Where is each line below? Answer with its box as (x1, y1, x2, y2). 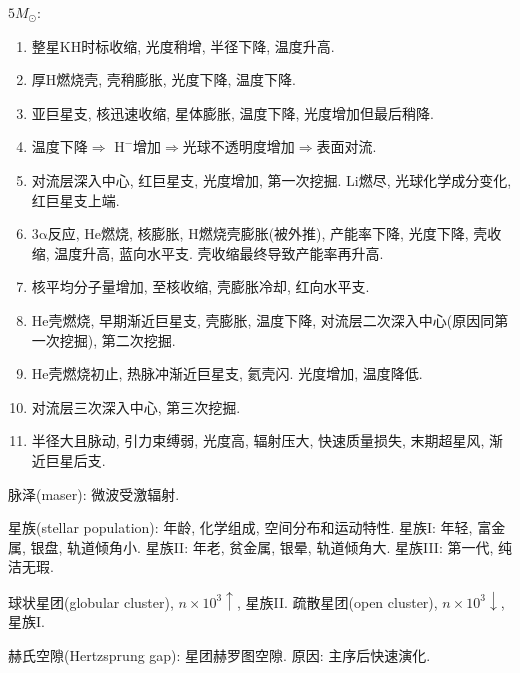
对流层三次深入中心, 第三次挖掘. (31, 396, 241, 417)
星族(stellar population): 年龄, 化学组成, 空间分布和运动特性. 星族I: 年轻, (8, 517, 473, 538)
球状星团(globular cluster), (8, 591, 174, 612)
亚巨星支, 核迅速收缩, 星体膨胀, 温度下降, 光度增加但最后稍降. (31, 102, 434, 123)
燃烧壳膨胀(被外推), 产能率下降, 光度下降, (198, 223, 469, 244)
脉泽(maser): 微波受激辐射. (8, 483, 180, 504)
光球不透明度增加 (182, 136, 295, 157)
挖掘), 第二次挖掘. (59, 329, 176, 350)
